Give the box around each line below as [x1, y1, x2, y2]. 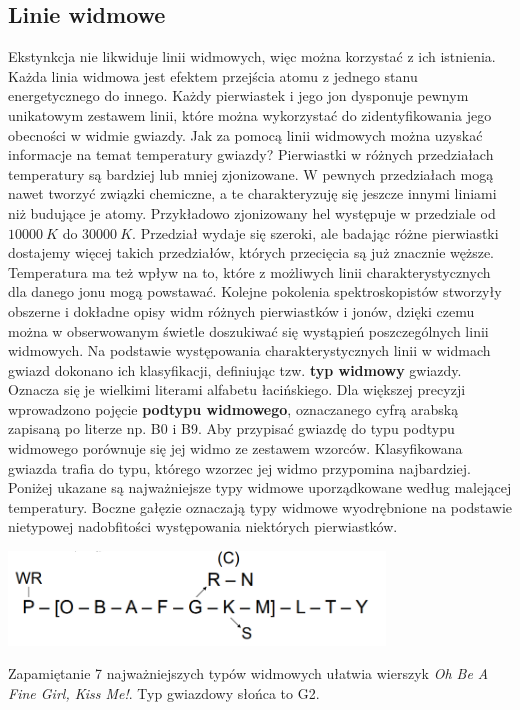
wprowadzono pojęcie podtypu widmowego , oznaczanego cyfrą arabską [8, 398, 459, 419]
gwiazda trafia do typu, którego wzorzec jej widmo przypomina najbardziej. [8, 457, 472, 478]
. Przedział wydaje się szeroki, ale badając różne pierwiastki [132, 222, 499, 243]
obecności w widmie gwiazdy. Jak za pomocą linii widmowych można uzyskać [8, 124, 483, 145]
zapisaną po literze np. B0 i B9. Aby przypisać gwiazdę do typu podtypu [8, 418, 455, 439]
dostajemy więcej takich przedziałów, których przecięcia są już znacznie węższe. [8, 242, 495, 263]
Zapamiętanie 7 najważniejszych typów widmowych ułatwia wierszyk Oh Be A [8, 663, 489, 684]
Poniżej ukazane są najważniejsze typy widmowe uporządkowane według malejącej [8, 477, 512, 498]
